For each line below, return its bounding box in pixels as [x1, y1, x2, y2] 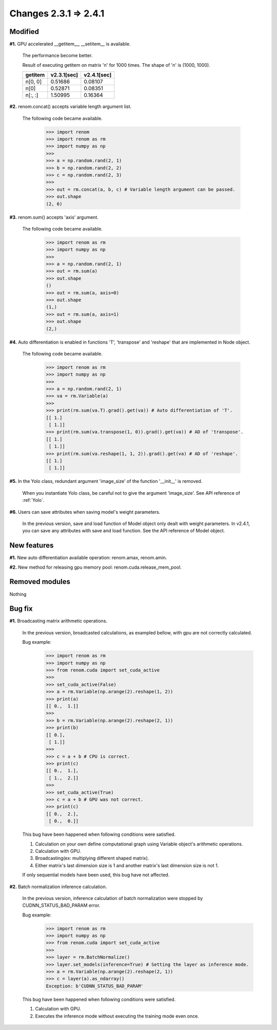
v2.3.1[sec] [50, 71, 78, 79]
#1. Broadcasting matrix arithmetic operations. [9, 618, 108, 624]
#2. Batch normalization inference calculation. [9, 884, 107, 890]
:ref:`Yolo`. [22, 497, 45, 503]
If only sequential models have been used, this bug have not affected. [22, 872, 170, 878]
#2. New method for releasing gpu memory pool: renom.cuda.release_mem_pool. [9, 564, 182, 570]
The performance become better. [22, 52, 93, 59]
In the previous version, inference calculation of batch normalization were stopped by [22, 895, 203, 901]
